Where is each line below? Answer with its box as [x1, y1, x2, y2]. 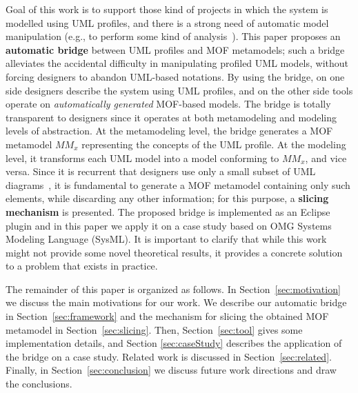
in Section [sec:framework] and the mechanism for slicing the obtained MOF [6, 309, 329, 323]
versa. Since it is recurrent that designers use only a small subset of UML [6, 164, 316, 179]
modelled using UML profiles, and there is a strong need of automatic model [6, 15, 329, 30]
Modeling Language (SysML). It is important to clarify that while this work [6, 232, 327, 246]
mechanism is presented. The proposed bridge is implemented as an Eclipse [6, 204, 330, 219]
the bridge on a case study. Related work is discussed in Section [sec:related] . [6, 349, 332, 363]
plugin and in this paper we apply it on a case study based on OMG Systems [6, 218, 332, 232]
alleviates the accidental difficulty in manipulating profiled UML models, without [6, 56, 349, 70]
